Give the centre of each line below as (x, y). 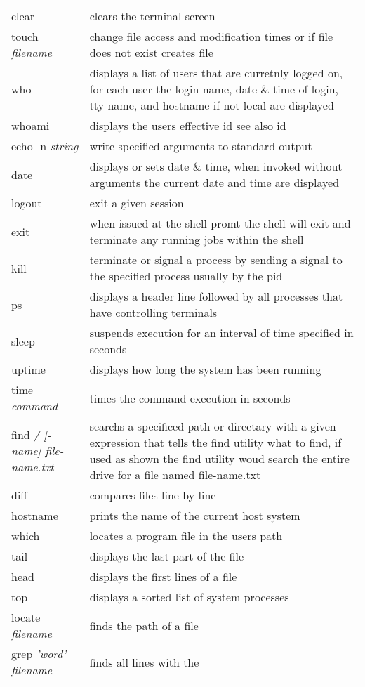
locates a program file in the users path (186, 536)
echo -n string (45, 146)
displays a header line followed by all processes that (216, 296)
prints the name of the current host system (195, 515)
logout (27, 203)
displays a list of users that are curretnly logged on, (216, 73)
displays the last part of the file (167, 556)
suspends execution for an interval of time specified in (221, 333)
